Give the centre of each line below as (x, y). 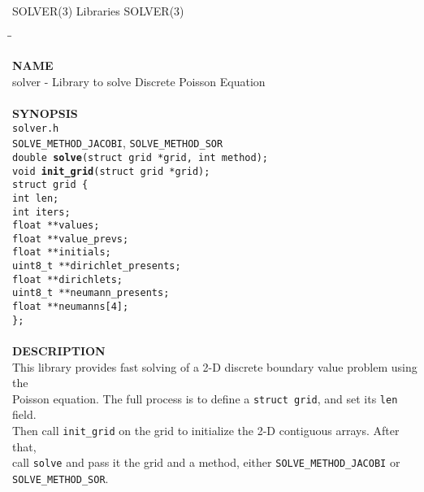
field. (24, 414)
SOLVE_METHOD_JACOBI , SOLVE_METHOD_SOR (118, 143)
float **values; (56, 226)
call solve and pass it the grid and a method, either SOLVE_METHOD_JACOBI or (206, 462)
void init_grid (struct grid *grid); (111, 171)
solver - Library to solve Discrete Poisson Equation (139, 81)
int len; (36, 198)
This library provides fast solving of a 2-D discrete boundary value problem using (215, 366)
